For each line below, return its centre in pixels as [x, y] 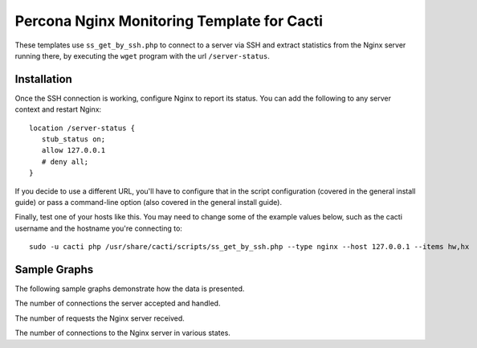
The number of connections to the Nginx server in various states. [122, 333]
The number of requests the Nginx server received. [100, 318]
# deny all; [65, 162]
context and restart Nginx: [58, 109]
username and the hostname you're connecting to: [98, 228]
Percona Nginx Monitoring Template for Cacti [169, 21]
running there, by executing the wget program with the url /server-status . [143, 55]
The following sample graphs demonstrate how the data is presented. [130, 289]
